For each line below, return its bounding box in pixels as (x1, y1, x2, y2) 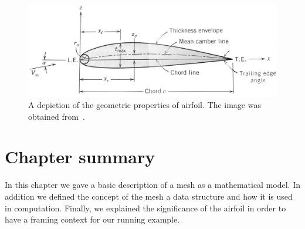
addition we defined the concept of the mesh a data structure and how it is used (5, 190, 293, 203)
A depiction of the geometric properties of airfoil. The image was (28, 99, 261, 111)
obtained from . (28, 110, 85, 122)
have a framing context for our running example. (5, 213, 180, 225)
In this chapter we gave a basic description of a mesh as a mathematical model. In (5, 179, 300, 191)
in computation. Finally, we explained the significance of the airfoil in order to (5, 201, 286, 214)
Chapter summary (5, 144, 155, 169)
